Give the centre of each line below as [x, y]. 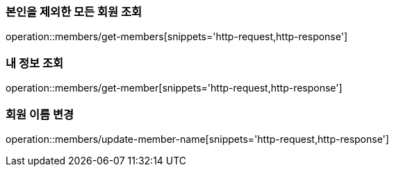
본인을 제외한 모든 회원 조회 [74, 12]
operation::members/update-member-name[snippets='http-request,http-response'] [197, 139]
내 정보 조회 [35, 63]
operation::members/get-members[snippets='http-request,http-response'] [177, 37]
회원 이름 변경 [40, 114]
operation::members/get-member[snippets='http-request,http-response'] [174, 88]
